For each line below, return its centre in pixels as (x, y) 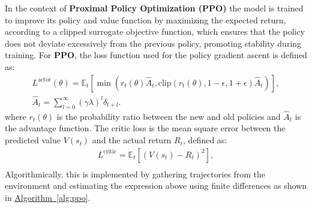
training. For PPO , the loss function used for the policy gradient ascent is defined (156, 55)
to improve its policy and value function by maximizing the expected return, (145, 19)
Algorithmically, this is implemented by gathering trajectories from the (135, 174)
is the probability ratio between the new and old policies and (169, 116)
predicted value (33, 140)
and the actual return (132, 140)
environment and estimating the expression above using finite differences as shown (156, 186)
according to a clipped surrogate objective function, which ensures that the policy (155, 31)
